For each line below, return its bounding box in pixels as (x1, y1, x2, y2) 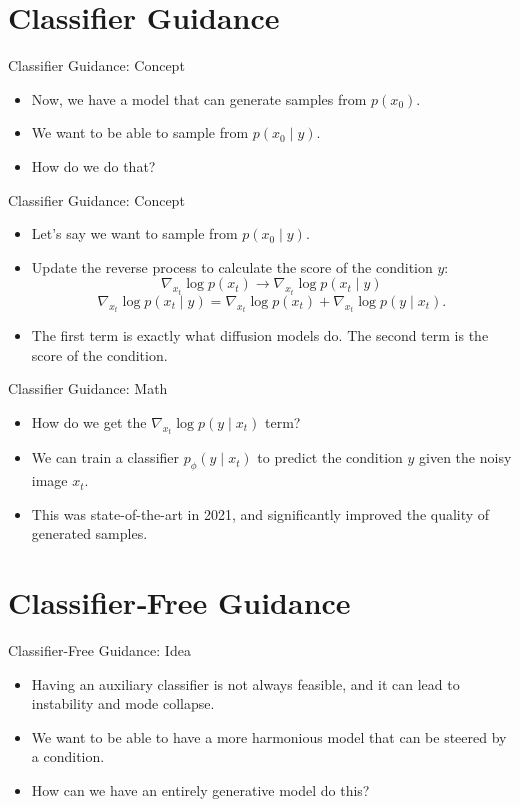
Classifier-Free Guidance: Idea (8, 640, 191, 661)
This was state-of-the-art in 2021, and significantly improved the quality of (31, 503, 490, 524)
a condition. (31, 746, 105, 767)
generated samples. (31, 523, 148, 544)
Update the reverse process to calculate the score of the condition (31, 256, 433, 277)
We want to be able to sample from (31, 122, 249, 143)
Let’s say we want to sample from (31, 223, 238, 244)
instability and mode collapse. (31, 693, 215, 714)
